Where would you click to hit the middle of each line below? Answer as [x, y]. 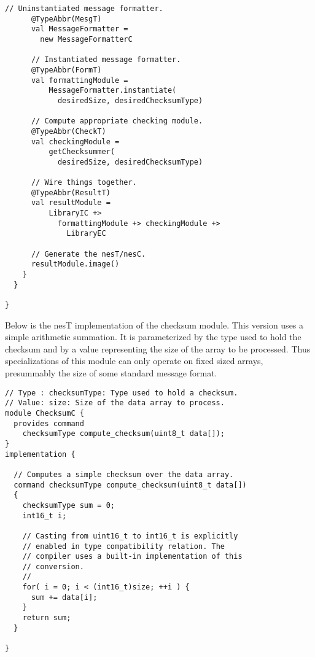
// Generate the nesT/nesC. [88, 254]
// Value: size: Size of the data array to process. [115, 403]
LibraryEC [86, 234]
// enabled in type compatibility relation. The [123, 546]
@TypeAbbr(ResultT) [71, 192]
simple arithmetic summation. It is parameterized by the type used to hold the [153, 337]
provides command [49, 423]
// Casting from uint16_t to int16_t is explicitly [130, 536]
